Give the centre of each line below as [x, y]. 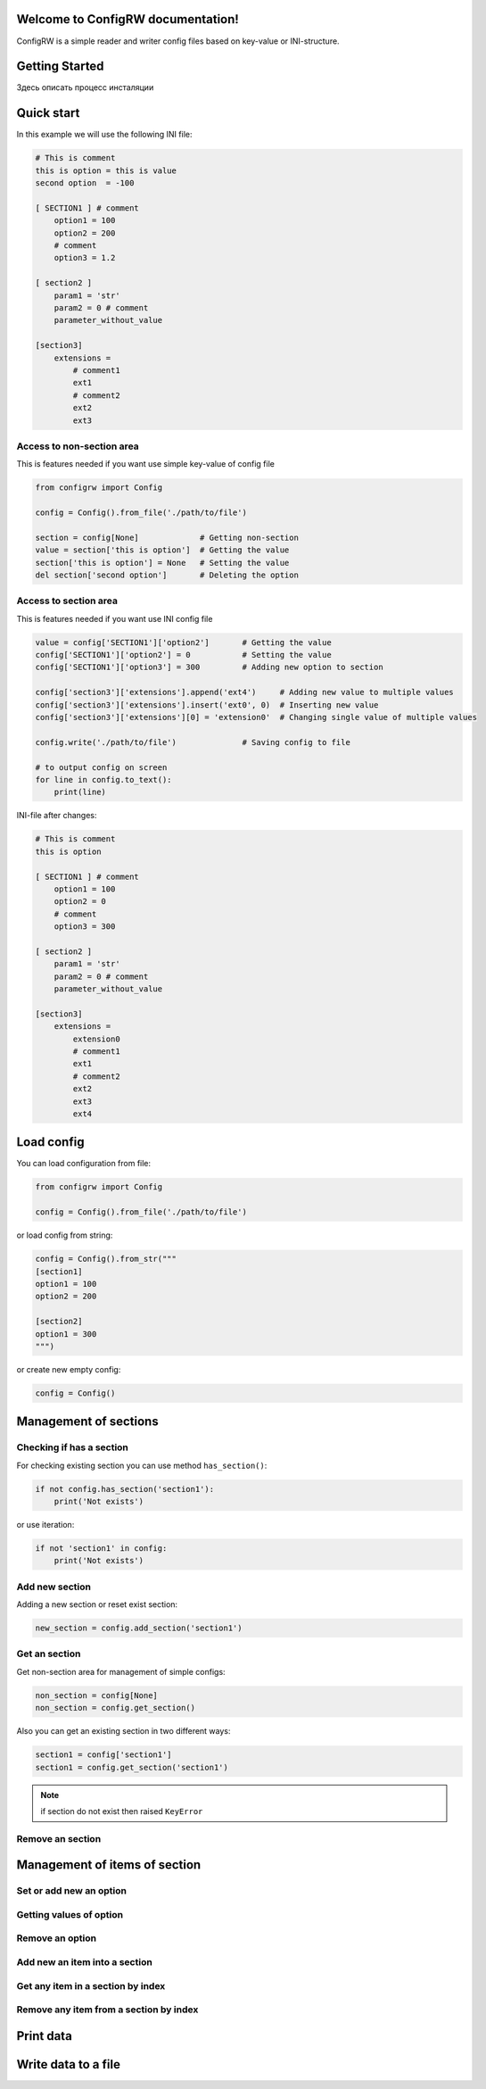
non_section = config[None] [96, 1695]
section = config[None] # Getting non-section [167, 537]
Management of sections [88, 1422]
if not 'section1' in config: [101, 1548]
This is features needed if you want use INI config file [115, 618]
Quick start [48, 113]
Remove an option [57, 1938]
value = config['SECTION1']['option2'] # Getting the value [183, 642]
